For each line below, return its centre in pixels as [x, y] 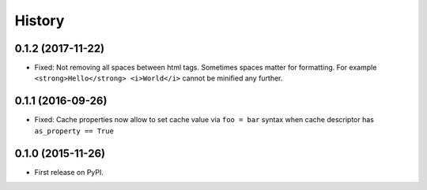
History [40, 20]
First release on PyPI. [69, 172]
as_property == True [74, 131]
